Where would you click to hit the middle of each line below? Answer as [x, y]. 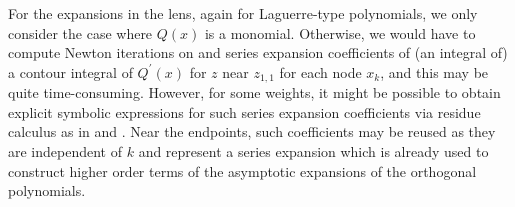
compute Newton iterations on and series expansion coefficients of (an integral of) [258, 52]
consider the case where [80, 32]
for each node [320, 71]
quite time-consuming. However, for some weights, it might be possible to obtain [254, 92]
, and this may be [434, 71]
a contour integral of [70, 71]
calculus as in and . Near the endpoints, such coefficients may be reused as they [252, 131]
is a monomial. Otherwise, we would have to [340, 32]
